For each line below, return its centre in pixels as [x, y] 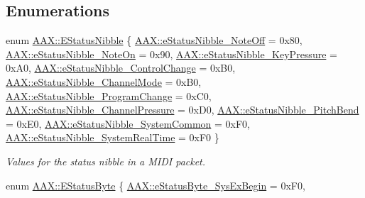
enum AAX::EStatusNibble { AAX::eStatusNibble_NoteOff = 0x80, [154, 40]
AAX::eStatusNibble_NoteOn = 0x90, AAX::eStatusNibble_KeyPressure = [171, 54]
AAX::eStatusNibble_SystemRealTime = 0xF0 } [113, 137]
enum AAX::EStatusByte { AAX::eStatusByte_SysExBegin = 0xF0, [156, 185]
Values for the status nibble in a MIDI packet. [106, 161]
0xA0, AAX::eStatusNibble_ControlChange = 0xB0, [121, 68]
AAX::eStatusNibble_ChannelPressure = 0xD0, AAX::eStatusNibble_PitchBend [182, 110]
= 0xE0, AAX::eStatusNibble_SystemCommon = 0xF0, [128, 123]
